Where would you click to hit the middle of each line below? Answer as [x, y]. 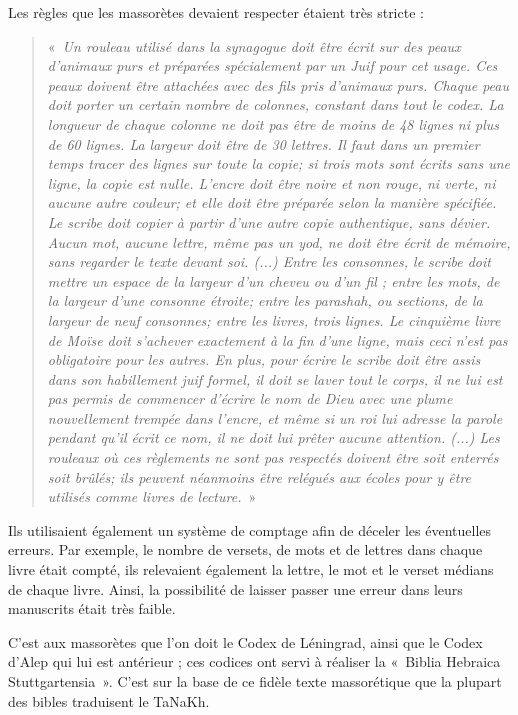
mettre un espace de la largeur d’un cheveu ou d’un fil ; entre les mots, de [273, 280]
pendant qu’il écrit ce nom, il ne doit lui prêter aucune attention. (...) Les [273, 437]
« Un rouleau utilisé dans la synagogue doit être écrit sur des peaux [254, 45]
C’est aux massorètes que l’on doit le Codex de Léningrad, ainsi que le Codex [245, 641]
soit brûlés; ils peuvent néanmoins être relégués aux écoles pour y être [259, 476]
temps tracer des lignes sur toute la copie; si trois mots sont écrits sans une [278, 163]
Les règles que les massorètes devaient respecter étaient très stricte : [216, 12]
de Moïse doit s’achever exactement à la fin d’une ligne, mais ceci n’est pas [277, 339]
